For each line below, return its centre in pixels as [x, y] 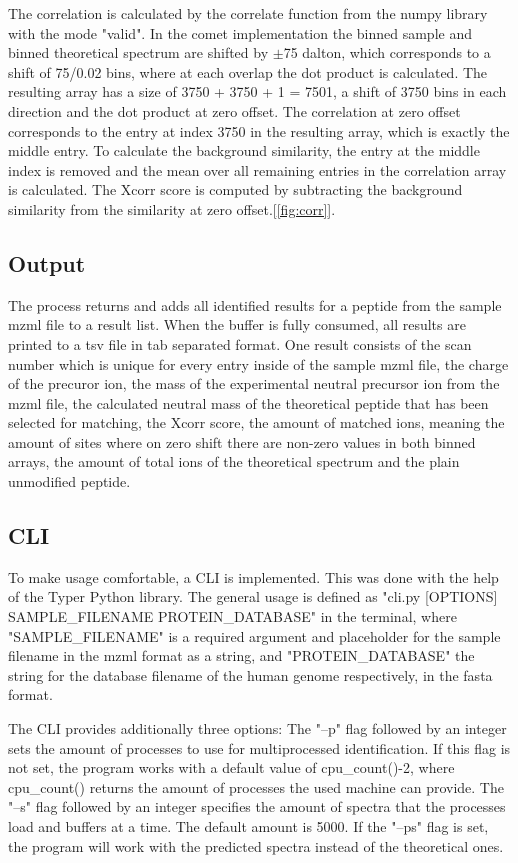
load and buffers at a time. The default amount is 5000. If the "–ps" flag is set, [248, 826]
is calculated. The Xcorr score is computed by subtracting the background [235, 189]
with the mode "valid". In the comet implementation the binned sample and [240, 32]
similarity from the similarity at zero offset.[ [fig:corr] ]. [172, 208]
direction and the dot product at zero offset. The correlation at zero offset [234, 110]
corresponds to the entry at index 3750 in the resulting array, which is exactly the [259, 130]
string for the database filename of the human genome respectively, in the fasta [250, 674]
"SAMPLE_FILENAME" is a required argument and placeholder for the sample [254, 635]
